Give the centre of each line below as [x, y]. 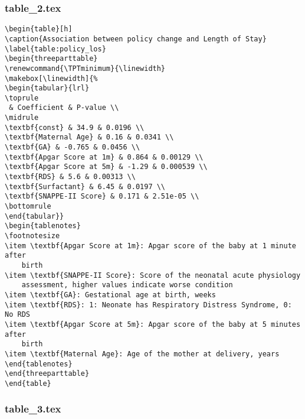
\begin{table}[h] [39, 29]
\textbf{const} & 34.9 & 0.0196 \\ [75, 127]
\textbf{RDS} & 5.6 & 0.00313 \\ [70, 177]
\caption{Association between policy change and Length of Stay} [136, 39]
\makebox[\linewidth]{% [51, 78]
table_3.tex [33, 409]
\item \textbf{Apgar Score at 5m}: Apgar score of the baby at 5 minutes [153, 324]
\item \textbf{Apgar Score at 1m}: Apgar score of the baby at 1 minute [150, 246]
